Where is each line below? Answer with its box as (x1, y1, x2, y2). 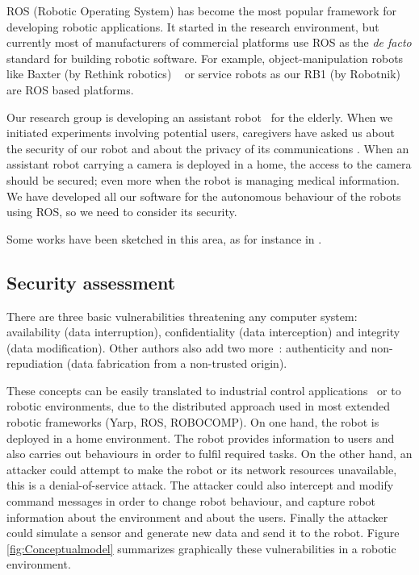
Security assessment (6, 269, 176, 294)
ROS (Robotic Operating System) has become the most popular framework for (6, 2, 397, 19)
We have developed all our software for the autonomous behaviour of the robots (6, 187, 401, 204)
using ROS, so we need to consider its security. (6, 203, 237, 220)
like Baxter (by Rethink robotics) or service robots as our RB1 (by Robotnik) (6, 65, 401, 82)
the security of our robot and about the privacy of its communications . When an (6, 140, 409, 156)
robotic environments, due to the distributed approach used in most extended (6, 398, 390, 415)
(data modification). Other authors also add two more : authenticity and (6, 339, 367, 356)
